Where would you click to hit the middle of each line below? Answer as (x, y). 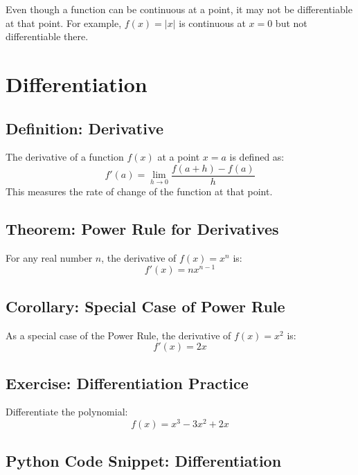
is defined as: (257, 157)
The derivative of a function (65, 157)
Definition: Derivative (85, 128)
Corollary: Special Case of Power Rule (145, 306)
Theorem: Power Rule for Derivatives (142, 228)
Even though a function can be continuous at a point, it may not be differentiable (179, 9)
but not (291, 23)
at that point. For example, (64, 23)
